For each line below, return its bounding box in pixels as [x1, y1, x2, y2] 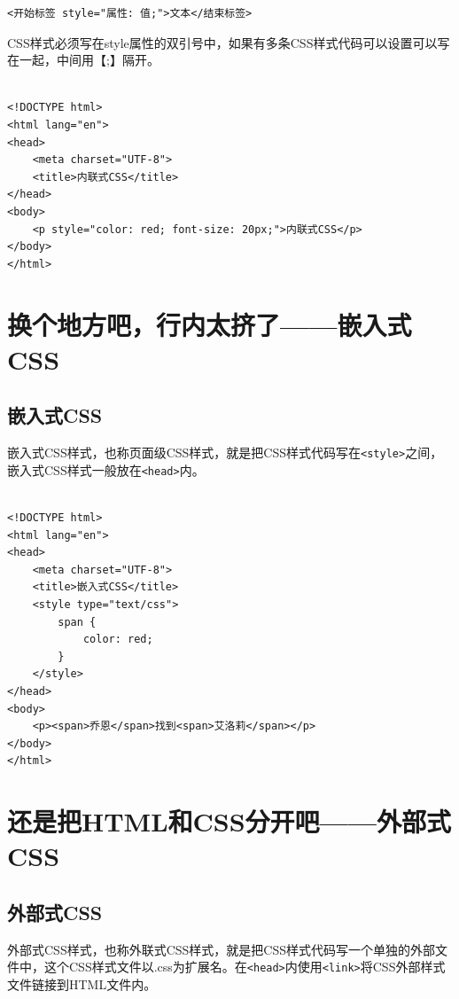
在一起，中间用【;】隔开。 [7, 51, 159, 69]
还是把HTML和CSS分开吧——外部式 [7, 803, 452, 839]
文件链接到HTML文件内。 [7, 974, 157, 993]
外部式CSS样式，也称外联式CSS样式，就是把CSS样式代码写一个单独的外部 [7, 940, 436, 958]
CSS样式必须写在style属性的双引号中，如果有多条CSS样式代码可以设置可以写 [7, 33, 450, 51]
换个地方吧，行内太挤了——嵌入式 [7, 306, 412, 342]
